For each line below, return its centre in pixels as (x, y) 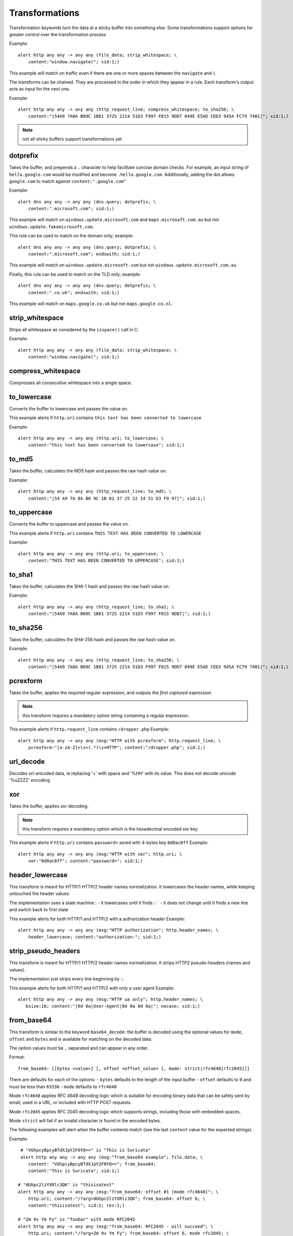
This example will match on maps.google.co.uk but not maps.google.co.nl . (91, 304)
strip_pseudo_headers (45, 951)
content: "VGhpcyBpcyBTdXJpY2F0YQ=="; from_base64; (92, 1164)
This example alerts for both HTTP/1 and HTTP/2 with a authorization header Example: (97, 919)
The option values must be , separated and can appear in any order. (79, 1048)
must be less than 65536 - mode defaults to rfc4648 (63, 1086)
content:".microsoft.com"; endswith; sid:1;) (84, 254)
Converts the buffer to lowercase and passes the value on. (69, 408)
